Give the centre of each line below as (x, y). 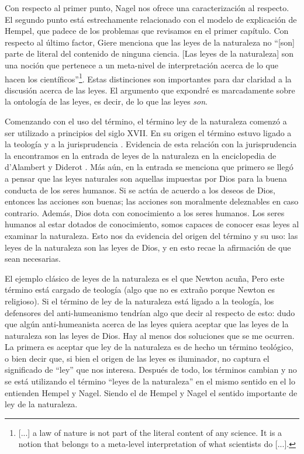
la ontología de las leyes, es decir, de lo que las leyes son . (106, 101)
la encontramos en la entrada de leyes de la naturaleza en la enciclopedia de (141, 155)
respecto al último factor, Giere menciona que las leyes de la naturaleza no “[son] (150, 42)
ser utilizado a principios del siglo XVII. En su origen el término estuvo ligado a (148, 132)
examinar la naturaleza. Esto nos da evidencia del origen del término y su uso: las (151, 235)
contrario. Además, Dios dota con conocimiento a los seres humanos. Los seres (145, 212)
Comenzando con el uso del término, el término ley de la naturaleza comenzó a (146, 121)
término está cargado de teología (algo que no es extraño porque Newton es (140, 290)
